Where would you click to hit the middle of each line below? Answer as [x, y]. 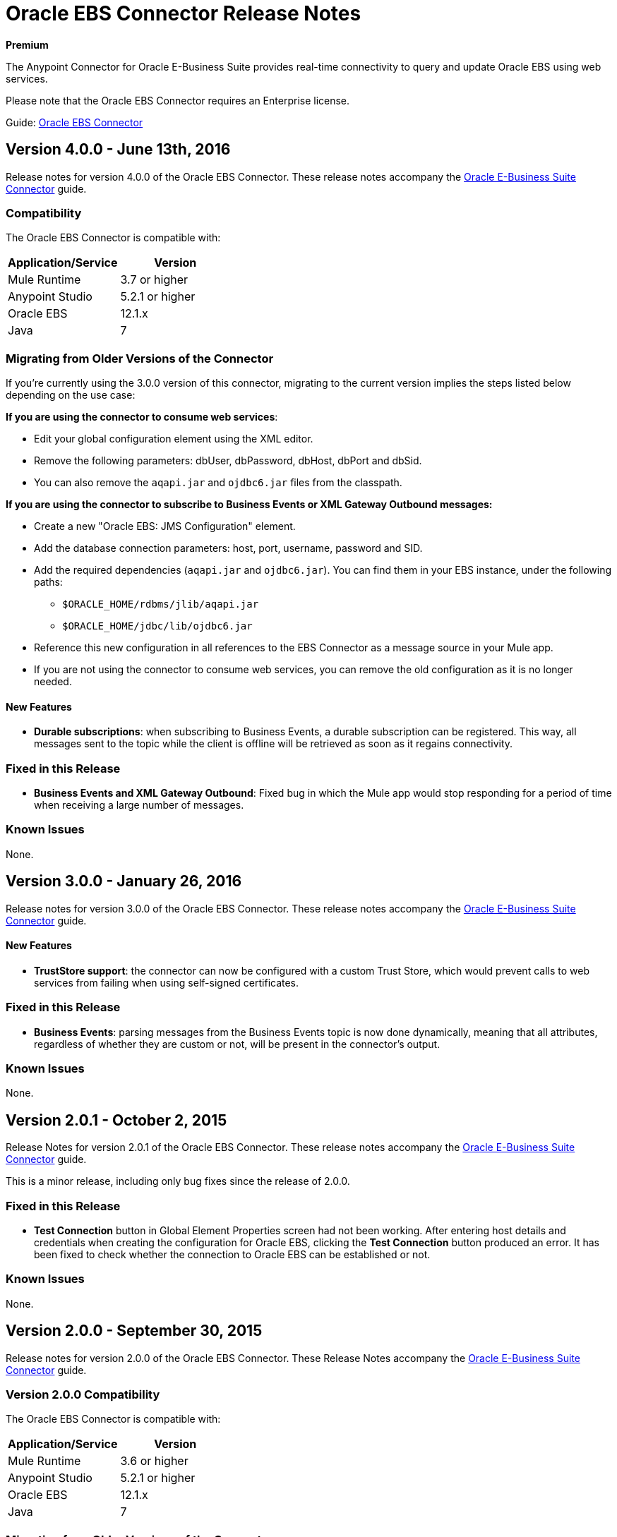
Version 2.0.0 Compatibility [83, 1394]
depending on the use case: [71, 395]
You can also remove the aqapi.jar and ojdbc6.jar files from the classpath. [218, 483]
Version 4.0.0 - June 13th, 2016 [118, 150]
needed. [53, 682]
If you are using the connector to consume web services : [142, 417]
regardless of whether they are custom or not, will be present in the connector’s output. [237, 1044]
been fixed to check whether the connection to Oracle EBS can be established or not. [232, 1254]
